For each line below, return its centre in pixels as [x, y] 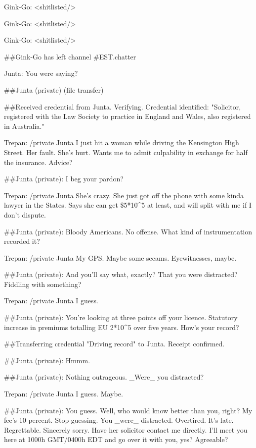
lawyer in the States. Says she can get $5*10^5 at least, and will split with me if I [128, 205]
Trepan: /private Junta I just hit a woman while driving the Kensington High [122, 142]
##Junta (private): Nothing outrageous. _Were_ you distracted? [104, 377]
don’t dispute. [25, 214]
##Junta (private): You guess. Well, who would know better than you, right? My [128, 410]
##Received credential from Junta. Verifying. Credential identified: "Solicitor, [123, 106]
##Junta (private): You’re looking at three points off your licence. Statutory [121, 317]
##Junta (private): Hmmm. [47, 360]
